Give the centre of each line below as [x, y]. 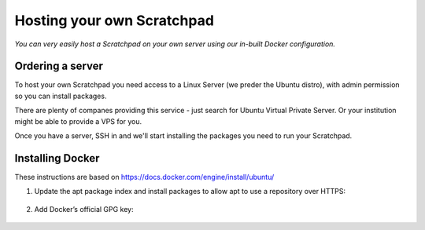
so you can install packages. [61, 96]
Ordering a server [59, 66]
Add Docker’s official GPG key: [84, 209]
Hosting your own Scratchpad [114, 20]
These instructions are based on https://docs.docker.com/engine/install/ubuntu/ [144, 177]
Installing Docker [57, 158]
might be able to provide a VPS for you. [78, 121]
